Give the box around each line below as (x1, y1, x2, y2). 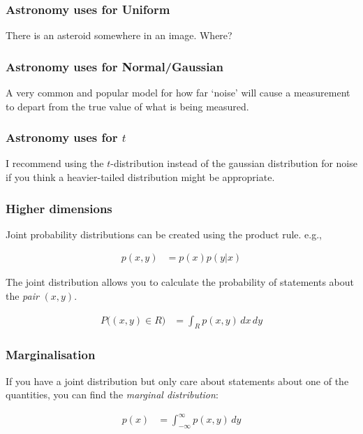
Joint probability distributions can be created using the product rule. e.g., (6, 226, 322, 241)
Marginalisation (6, 346, 96, 363)
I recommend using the (6, 156, 104, 171)
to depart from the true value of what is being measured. (6, 99, 249, 113)
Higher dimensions (6, 199, 112, 217)
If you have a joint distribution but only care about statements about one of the (6, 373, 349, 388)
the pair (6, 289, 39, 303)
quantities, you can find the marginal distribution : (6, 387, 218, 402)
